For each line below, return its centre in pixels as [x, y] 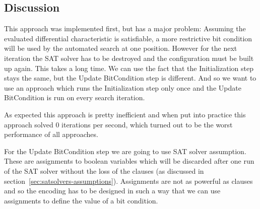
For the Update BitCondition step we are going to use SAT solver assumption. [125, 151]
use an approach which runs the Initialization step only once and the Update [123, 87]
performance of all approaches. [51, 134]
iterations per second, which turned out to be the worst [147, 124]
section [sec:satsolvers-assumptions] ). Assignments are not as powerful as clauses [128, 181]
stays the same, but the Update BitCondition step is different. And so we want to [130, 78]
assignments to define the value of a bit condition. [81, 200]
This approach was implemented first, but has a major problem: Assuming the [125, 28]
